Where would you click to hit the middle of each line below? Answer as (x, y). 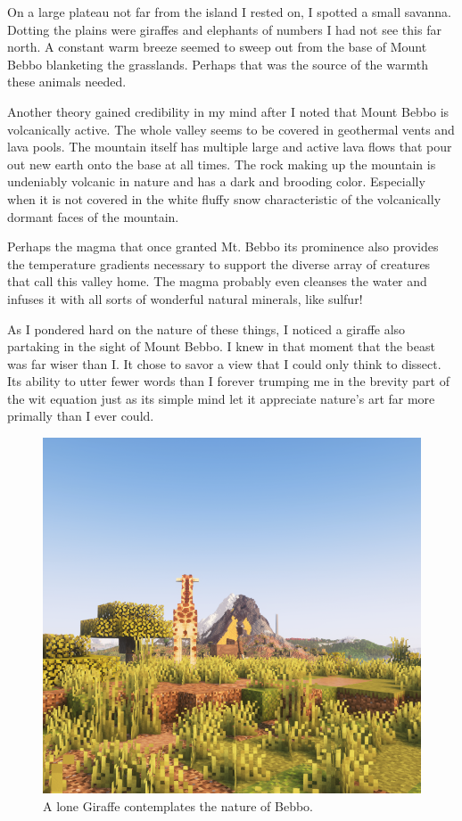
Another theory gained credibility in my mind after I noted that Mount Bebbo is (228, 111)
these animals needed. (67, 82)
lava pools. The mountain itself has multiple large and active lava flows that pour (230, 147)
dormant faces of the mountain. (93, 216)
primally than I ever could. (81, 416)
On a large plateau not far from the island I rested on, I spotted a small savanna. (229, 12)
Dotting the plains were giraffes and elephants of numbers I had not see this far (224, 29)
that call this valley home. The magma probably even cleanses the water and (217, 281)
